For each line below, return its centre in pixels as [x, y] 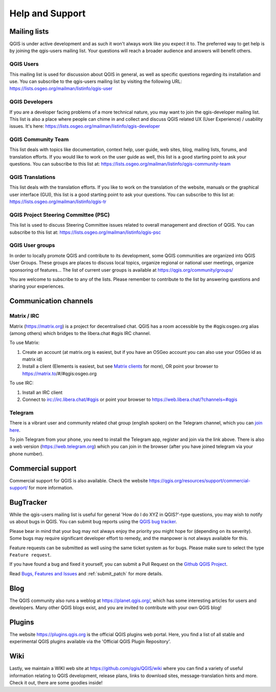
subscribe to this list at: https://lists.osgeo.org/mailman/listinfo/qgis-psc [85, 232]
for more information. [51, 488]
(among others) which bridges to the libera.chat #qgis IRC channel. [80, 333]
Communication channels [51, 301]
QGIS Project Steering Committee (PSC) [60, 215]
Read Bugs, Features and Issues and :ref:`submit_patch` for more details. [86, 573]
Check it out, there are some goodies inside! [56, 682]
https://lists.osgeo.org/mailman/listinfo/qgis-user [61, 88]
